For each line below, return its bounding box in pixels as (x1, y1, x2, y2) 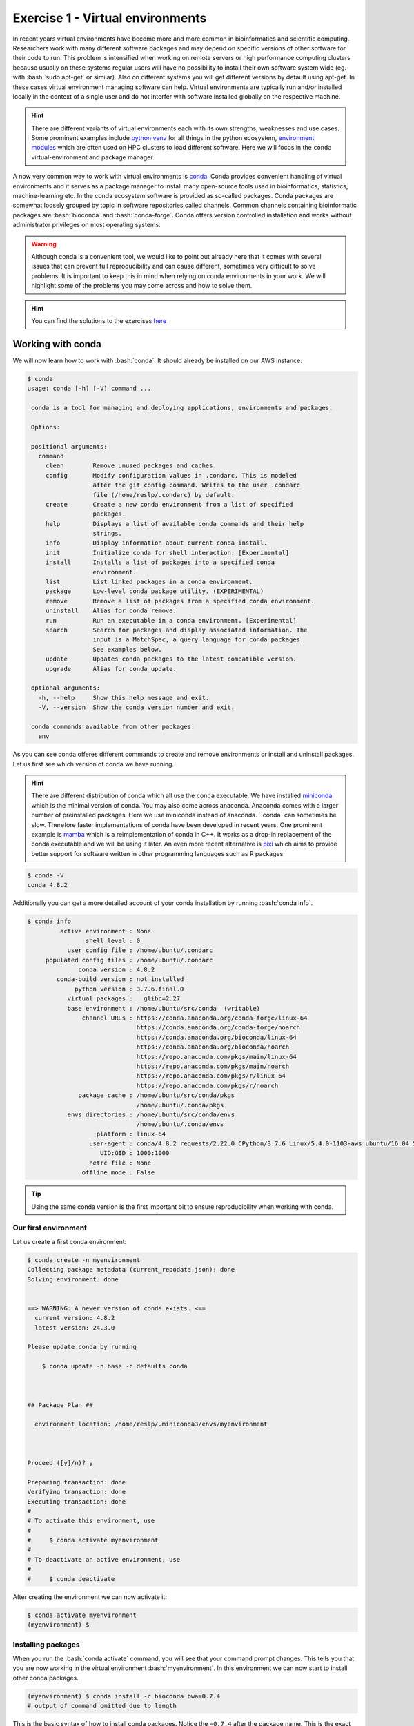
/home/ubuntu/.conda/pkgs (136, 1101, 224, 1109)
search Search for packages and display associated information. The (45, 626, 308, 634)
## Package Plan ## (27, 1401, 93, 1408)
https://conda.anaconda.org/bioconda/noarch (136, 1043, 290, 1051)
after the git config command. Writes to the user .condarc (92, 481, 300, 489)
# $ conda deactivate (27, 1575, 115, 1582)
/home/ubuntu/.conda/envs (136, 1121, 224, 1128)
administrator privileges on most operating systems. (12, 221, 161, 229)
